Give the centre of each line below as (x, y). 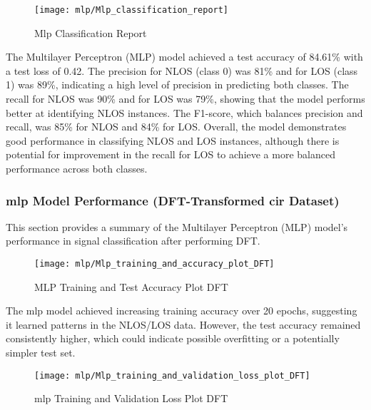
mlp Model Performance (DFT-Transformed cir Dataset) (173, 200)
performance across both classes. (77, 168)
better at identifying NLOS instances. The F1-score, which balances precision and (184, 112)
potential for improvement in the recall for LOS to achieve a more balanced (171, 154)
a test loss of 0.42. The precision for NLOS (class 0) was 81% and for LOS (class (182, 70)
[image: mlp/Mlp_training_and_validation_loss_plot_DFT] (172, 375)
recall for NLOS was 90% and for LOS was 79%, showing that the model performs (185, 99)
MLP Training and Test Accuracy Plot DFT (131, 286)
